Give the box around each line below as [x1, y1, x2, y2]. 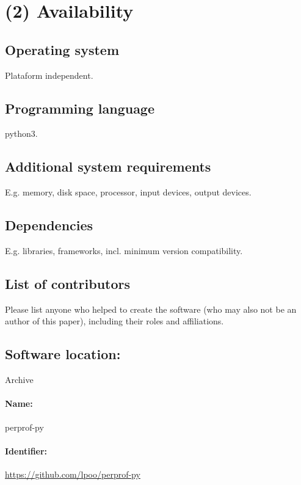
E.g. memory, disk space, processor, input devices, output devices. [5, 186, 252, 199]
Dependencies [5, 216, 93, 235]
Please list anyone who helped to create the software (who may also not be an [5, 302, 297, 315]
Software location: [5, 345, 121, 363]
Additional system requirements [5, 157, 211, 176]
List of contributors [5, 274, 131, 293]
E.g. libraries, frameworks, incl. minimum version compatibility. [5, 244, 243, 257]
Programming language [5, 98, 155, 117]
